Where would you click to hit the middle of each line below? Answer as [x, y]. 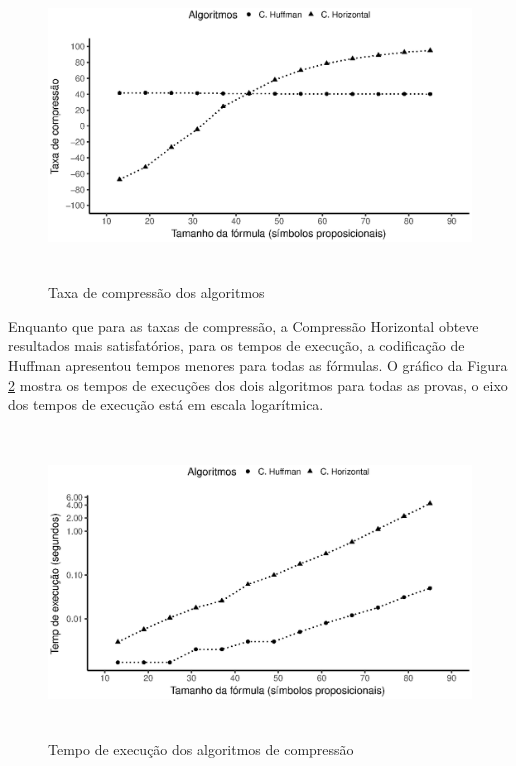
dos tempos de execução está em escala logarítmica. [166, 404]
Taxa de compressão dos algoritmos [156, 292]
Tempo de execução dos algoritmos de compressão [201, 749]
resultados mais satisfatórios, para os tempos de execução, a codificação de [236, 345]
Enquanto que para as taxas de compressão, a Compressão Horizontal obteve [243, 325]
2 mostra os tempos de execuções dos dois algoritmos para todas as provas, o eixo [258, 384]
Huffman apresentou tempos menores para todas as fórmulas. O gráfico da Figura [258, 365]
